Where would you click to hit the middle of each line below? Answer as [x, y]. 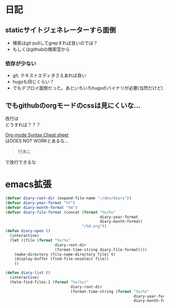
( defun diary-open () [28, 231]
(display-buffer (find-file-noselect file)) [62, 259]
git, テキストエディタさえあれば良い [49, 75]
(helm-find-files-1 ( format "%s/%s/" [49, 282]
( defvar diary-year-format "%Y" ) [40, 203]
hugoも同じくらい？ [33, 82]
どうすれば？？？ [23, 125]
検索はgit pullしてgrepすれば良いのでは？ [55, 43]
